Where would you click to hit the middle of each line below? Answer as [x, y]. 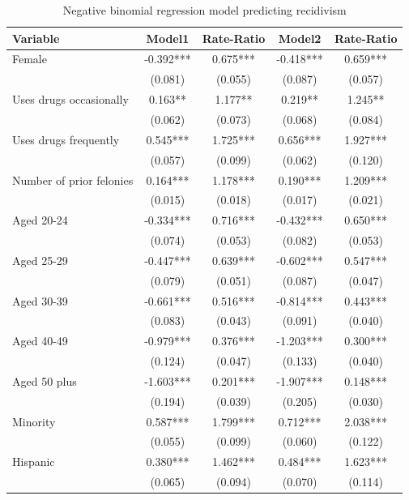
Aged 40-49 [40, 341]
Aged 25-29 [40, 260]
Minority [34, 421]
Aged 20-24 [40, 220]
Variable [36, 38]
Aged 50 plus [45, 380]
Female [30, 59]
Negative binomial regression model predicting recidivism [204, 10]
